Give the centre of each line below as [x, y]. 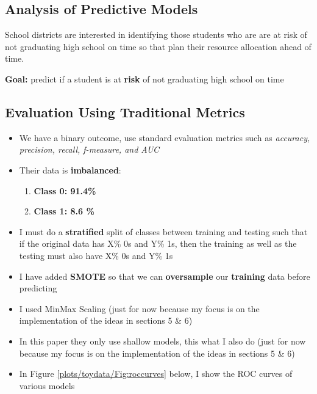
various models [47, 385]
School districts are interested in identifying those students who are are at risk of [156, 35]
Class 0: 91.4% [65, 190]
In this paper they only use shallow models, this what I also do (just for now [162, 341]
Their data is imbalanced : [70, 170]
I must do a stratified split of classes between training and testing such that [163, 231]
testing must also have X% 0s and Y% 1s [96, 255]
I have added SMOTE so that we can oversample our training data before [165, 276]
